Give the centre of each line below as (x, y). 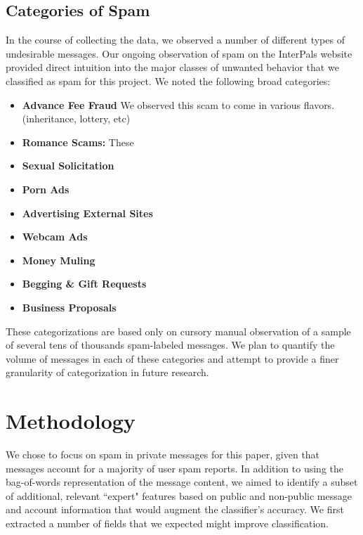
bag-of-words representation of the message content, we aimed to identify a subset (182, 482)
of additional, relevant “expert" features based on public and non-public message (179, 495)
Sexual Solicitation (68, 166)
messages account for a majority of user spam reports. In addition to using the (174, 468)
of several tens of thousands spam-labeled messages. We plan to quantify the (170, 345)
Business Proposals (69, 307)
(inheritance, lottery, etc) (76, 118)
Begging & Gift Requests (84, 284)
